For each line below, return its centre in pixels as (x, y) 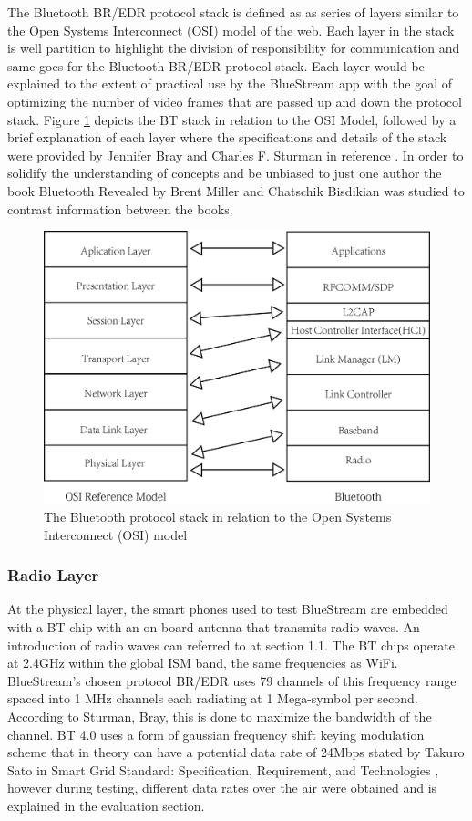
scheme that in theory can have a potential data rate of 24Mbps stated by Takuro (236, 752)
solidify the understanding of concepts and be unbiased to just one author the (225, 173)
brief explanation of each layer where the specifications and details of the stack (227, 137)
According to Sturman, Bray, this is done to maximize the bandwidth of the (220, 717)
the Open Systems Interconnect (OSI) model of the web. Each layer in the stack (231, 30)
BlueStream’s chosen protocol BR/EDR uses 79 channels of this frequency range (232, 680)
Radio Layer (53, 575)
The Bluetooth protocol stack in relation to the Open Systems (218, 517)
